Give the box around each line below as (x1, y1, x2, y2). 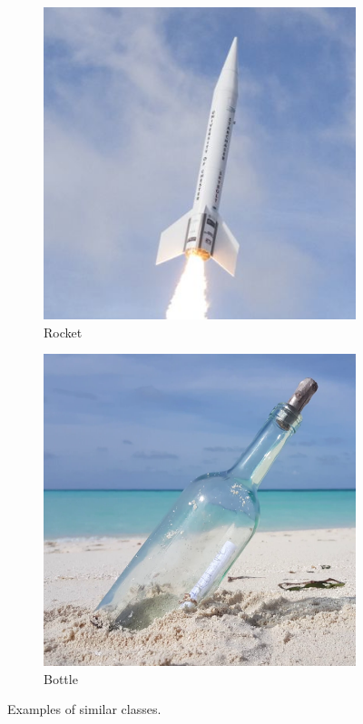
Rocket (44, 322, 83, 341)
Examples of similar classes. (7, 700, 162, 719)
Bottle (44, 669, 78, 688)
